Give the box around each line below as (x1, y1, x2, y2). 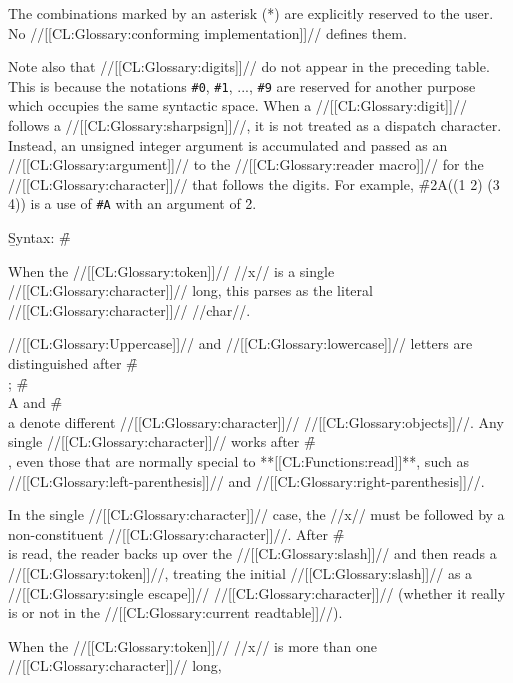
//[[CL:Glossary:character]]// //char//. (8, 299, 251, 320)
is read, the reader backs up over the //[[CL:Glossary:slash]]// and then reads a (8, 543, 497, 564)
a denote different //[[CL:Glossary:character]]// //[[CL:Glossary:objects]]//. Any (8, 411, 504, 432)
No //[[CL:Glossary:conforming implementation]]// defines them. (8, 22, 407, 43)
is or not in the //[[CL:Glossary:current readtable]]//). (8, 602, 343, 623)
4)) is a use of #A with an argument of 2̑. (8, 193, 257, 214)
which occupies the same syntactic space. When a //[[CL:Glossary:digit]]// (8, 95, 467, 116)
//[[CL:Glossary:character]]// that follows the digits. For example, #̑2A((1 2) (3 (8, 173, 500, 194)
